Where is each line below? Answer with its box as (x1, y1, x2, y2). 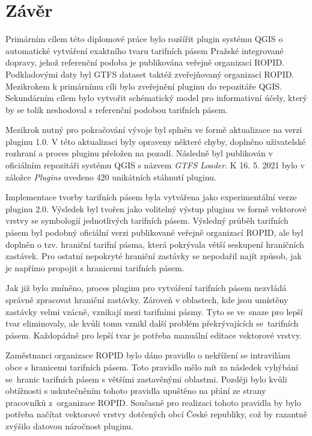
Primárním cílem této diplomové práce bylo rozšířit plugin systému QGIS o (5, 32, 283, 45)
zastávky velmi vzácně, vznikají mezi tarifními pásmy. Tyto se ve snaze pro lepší (5, 305, 303, 318)
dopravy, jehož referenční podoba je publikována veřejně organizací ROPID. (5, 56, 285, 69)
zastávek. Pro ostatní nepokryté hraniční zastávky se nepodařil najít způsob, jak (5, 250, 302, 262)
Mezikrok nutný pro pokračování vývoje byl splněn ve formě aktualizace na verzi (5, 123, 302, 136)
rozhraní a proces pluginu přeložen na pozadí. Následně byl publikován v (5, 147, 273, 159)
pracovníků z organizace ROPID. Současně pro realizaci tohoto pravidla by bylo (5, 396, 301, 408)
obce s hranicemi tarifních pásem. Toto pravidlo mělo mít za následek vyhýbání (5, 360, 298, 373)
